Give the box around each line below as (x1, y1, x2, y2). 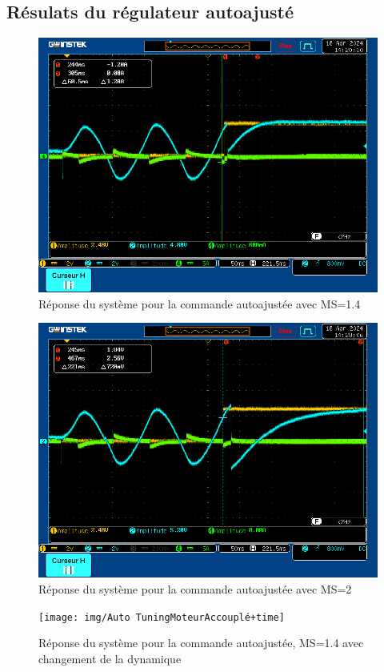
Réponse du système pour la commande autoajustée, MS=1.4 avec (38, 634, 364, 651)
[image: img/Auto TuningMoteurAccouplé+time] (38, 611, 285, 623)
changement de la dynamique (38, 650, 182, 666)
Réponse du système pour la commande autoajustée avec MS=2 (38, 580, 352, 597)
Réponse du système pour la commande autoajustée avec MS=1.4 (38, 295, 361, 312)
